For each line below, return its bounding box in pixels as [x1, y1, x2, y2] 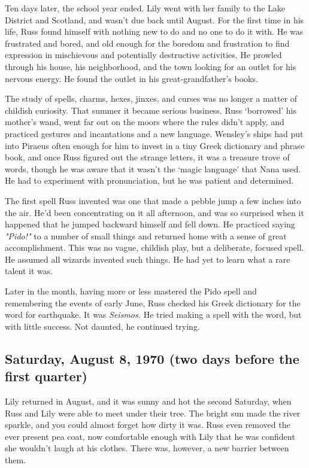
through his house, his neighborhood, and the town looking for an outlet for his [5, 60, 296, 72]
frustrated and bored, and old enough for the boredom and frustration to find [5, 37, 290, 49]
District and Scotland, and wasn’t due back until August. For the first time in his [5, 13, 304, 26]
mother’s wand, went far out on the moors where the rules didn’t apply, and [5, 116, 284, 128]
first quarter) [5, 367, 87, 385]
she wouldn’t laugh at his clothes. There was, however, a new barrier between [5, 442, 289, 454]
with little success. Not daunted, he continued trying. [5, 320, 200, 332]
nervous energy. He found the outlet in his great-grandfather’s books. [5, 72, 258, 84]
